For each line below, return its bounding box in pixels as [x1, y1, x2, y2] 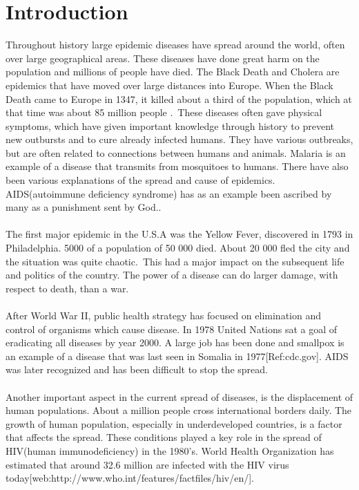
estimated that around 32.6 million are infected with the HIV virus [6, 457, 289, 471]
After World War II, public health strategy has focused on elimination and [6, 308, 322, 322]
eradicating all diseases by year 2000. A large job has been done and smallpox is [6, 335, 345, 350]
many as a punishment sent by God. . [6, 200, 162, 214]
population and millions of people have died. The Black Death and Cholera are [6, 64, 340, 79]
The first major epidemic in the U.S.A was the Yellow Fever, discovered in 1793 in [6, 227, 353, 241]
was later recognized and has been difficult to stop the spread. [6, 362, 268, 377]
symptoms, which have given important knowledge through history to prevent [6, 118, 335, 133]
